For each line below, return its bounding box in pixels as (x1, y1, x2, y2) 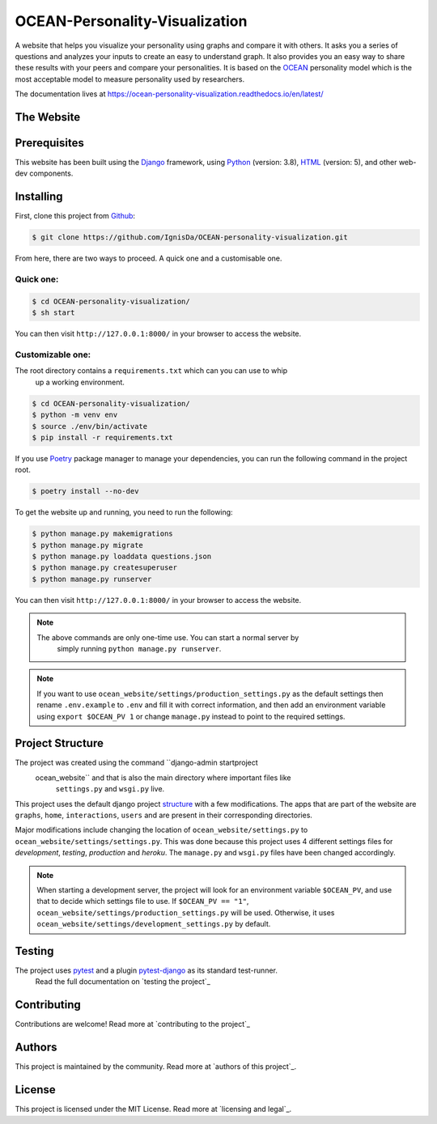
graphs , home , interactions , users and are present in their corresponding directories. (15, 810, 313, 820)
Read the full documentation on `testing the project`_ (35, 977, 210, 986)
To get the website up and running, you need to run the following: (15, 507, 234, 517)
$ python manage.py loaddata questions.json (32, 552, 212, 562)
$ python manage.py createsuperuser (32, 563, 178, 572)
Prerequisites (15, 136, 84, 150)
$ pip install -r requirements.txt (32, 433, 173, 442)
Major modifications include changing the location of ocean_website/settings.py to (15, 825, 308, 835)
